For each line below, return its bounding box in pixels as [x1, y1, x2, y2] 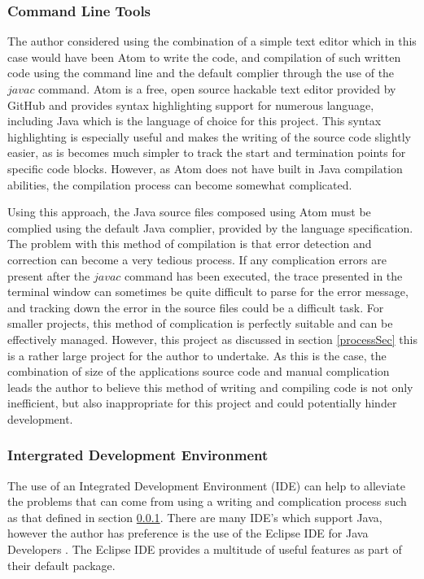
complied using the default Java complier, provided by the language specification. [7, 219, 413, 236]
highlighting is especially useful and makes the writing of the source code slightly [7, 128, 411, 145]
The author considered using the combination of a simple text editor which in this [7, 33, 417, 50]
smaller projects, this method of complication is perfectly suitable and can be [7, 315, 393, 332]
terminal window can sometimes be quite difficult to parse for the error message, [7, 283, 409, 300]
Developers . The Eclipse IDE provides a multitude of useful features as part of [7, 541, 402, 558]
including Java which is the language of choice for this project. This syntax [7, 112, 382, 129]
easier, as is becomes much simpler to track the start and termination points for [7, 144, 406, 161]
